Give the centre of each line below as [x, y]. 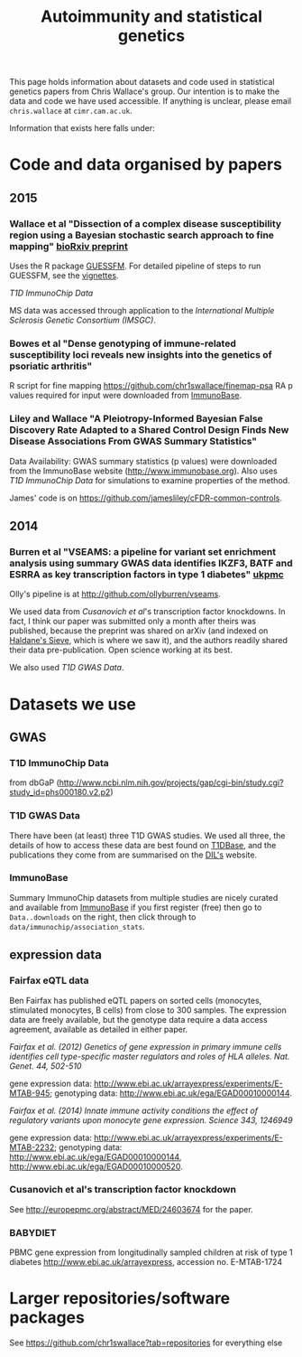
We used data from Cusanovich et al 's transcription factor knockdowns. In [147, 612]
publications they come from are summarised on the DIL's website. [133, 855]
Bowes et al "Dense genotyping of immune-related [123, 343]
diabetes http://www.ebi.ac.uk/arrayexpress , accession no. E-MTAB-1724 [146, 1262]
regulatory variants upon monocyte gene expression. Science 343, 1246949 [151, 1120]
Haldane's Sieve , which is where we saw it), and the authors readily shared [149, 641]
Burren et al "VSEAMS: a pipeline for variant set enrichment [143, 551]
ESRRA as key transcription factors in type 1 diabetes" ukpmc [146, 574]
